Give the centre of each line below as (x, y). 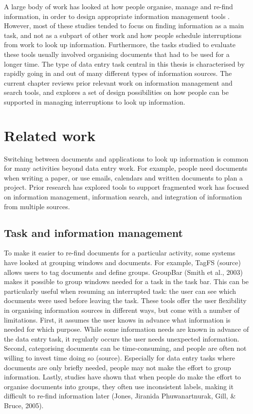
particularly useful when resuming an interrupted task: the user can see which (120, 291)
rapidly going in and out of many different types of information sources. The (118, 73)
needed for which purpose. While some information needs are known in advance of (126, 329)
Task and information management (93, 232)
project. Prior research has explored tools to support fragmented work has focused (126, 187)
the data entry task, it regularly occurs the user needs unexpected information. (122, 338)
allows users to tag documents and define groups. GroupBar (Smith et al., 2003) (123, 272)
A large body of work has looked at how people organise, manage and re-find (118, 6)
